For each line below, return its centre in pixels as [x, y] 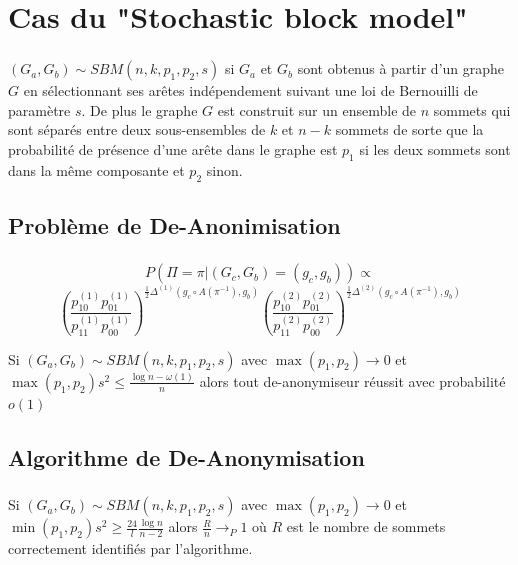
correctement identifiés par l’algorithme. [130, 548]
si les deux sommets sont [435, 149]
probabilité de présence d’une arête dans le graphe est [173, 149]
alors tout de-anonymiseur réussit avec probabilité [352, 380]
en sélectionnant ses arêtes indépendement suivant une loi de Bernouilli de [250, 90]
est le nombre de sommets [366, 526]
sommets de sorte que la [409, 129]
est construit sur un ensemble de [317, 109]
